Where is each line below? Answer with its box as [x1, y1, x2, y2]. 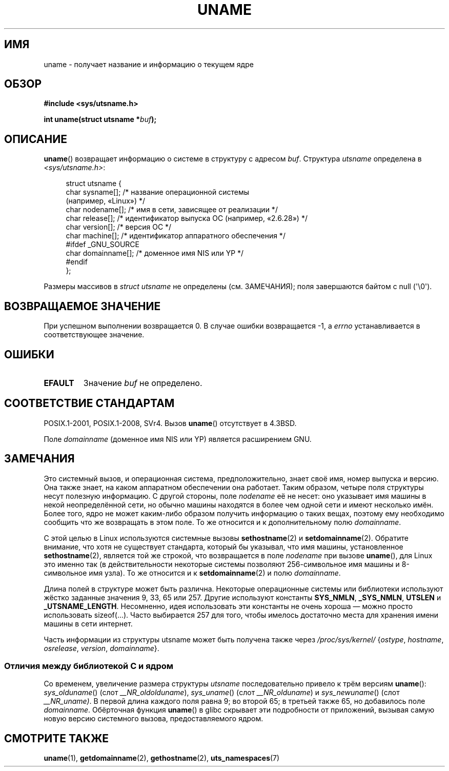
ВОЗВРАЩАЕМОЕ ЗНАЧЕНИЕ [4, 299, 161, 313]
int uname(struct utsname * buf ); [44, 115, 157, 124]
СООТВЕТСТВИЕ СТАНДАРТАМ [4, 397, 175, 410]
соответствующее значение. [44, 330, 145, 339]
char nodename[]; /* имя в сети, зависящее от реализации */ [66, 205, 278, 214]
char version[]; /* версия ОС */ [66, 222, 172, 232]
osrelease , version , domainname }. [44, 643, 159, 653]
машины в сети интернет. [44, 619, 133, 628]
